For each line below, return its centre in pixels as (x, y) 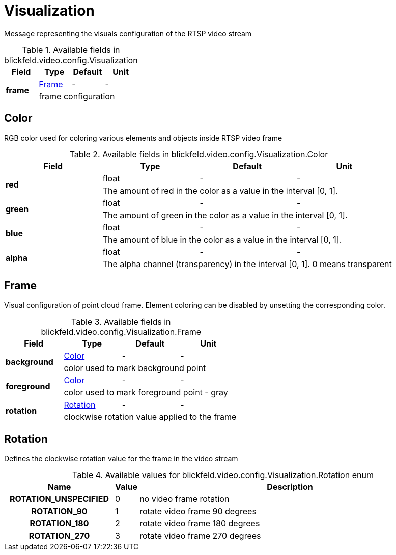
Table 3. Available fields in (121, 322)
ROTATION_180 (59, 524)
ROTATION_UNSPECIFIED (59, 499)
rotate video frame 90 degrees (198, 511)
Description (290, 487)
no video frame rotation (185, 499)
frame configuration (77, 96)
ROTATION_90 (59, 511)
